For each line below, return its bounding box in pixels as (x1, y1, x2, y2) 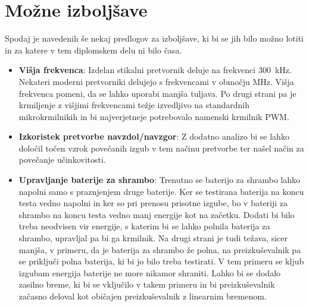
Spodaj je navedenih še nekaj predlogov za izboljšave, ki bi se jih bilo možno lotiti (5, 32, 304, 45)
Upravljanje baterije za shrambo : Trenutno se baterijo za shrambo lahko (18, 173, 301, 186)
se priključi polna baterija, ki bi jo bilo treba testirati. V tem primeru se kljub (18, 255, 304, 267)
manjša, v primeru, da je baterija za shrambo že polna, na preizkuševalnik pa (18, 243, 301, 255)
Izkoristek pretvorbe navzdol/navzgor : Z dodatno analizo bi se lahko (18, 130, 289, 143)
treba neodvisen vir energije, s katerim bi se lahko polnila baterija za (18, 220, 270, 232)
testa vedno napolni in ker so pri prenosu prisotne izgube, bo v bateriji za (18, 197, 288, 209)
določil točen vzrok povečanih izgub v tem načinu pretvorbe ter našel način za (18, 141, 304, 154)
